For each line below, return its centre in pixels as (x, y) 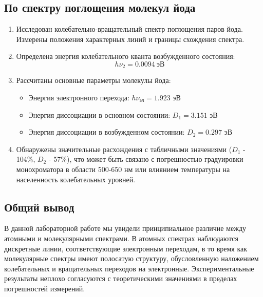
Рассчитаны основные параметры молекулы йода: (93, 80)
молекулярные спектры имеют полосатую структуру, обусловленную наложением (131, 258)
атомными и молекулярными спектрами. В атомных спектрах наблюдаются (121, 238)
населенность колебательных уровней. (76, 179)
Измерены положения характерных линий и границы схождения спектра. (130, 39)
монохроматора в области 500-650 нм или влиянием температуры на (123, 169)
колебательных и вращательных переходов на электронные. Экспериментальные (129, 268)
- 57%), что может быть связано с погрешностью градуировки (146, 159)
